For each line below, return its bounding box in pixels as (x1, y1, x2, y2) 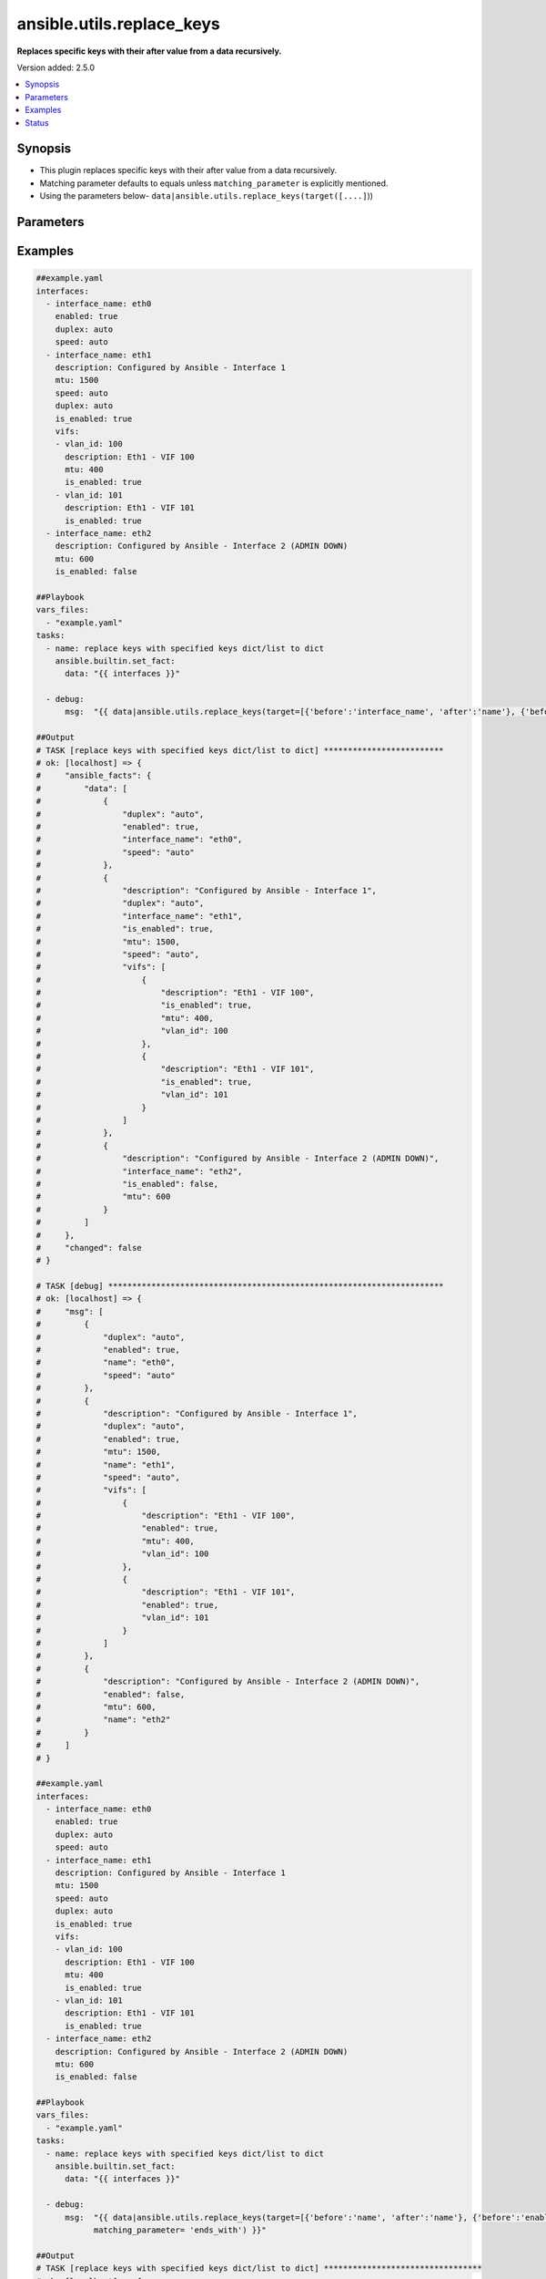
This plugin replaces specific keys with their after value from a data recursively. (39, 165, 338, 176)
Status (25, 117, 49, 128)
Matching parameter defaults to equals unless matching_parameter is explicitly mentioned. (39, 178, 389, 189)
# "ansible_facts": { (35, 770, 152, 781)
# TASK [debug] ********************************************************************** (35, 1281, 445, 1292)
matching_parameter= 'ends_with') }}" (93, 2224, 268, 2235)
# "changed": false (35, 1243, 143, 1253)
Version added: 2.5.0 (16, 62, 96, 73)
